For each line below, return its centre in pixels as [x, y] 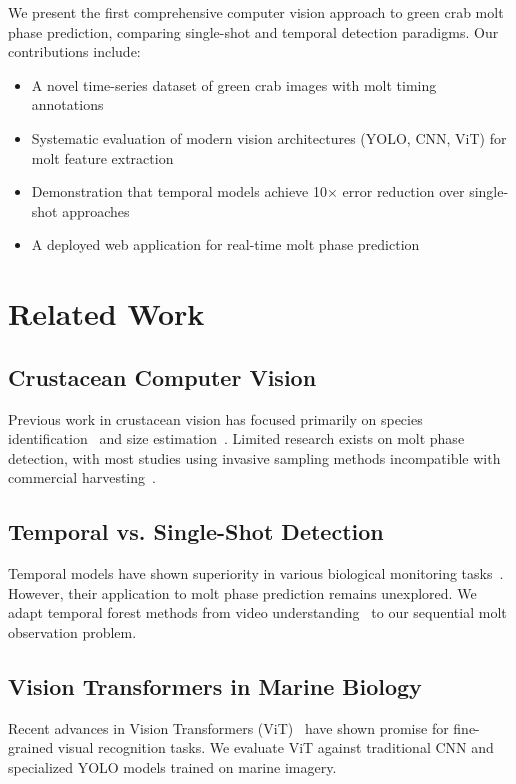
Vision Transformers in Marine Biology [215, 685]
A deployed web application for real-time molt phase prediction [225, 244]
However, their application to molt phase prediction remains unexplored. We [242, 592]
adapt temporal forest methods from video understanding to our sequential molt [257, 612]
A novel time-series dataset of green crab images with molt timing [234, 84]
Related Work [106, 313]
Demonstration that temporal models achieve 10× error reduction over [248, 191]
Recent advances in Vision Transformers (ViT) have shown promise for [228, 727]
